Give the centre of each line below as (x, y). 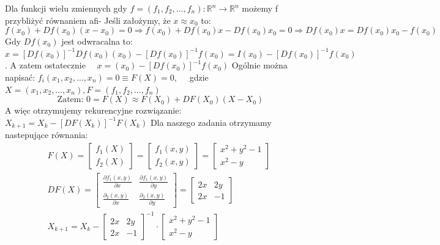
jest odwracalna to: (97, 41)
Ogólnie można (259, 65)
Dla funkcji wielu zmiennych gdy (66, 8)
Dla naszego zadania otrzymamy (211, 122)
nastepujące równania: (47, 135)
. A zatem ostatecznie (45, 65)
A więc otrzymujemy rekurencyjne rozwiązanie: (93, 110)
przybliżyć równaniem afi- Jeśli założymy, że (88, 20)
